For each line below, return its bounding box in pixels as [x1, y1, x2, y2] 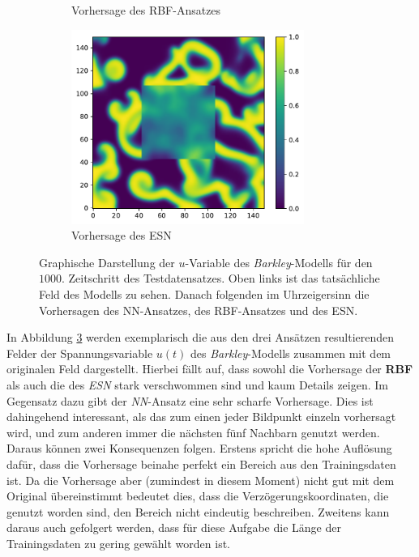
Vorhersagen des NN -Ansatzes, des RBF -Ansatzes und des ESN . [39, 301, 358, 318]
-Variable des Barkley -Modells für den [185, 253, 373, 270]
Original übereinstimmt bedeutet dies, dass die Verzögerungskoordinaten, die [6, 487, 389, 504]
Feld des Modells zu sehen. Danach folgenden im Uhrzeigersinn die [39, 285, 370, 302]
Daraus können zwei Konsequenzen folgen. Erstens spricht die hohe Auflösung [6, 440, 392, 457]
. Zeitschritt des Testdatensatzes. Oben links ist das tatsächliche [62, 270, 380, 287]
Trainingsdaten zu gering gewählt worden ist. [6, 534, 231, 551]
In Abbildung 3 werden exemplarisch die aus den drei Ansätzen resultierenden [6, 329, 395, 346]
